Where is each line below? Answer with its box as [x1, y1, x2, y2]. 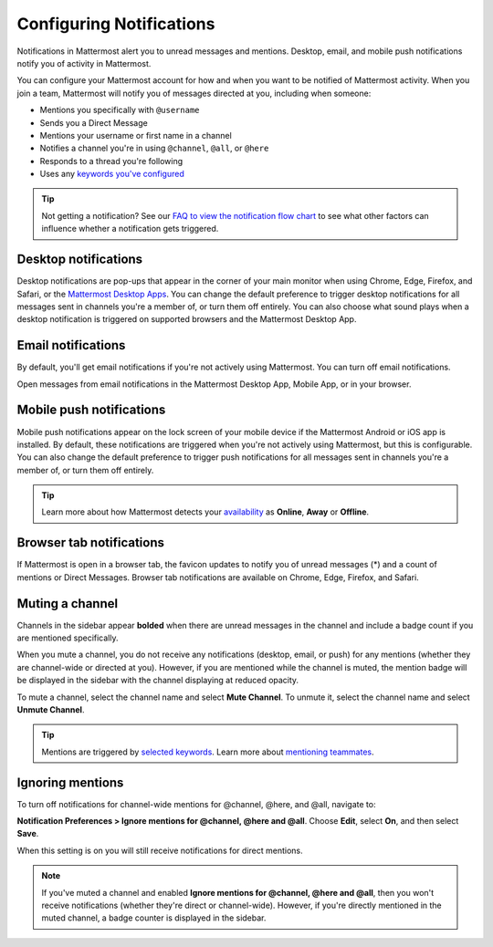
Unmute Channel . [16, 704, 85, 715]
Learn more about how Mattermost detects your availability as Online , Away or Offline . [41, 506, 370, 517]
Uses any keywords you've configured [39, 169, 184, 180]
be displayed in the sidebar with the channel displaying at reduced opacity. [16, 675, 299, 686]
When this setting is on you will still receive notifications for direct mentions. [16, 845, 303, 856]
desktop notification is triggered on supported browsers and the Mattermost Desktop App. [16, 314, 357, 325]
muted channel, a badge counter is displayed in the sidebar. [41, 912, 267, 923]
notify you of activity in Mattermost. [16, 57, 152, 68]
